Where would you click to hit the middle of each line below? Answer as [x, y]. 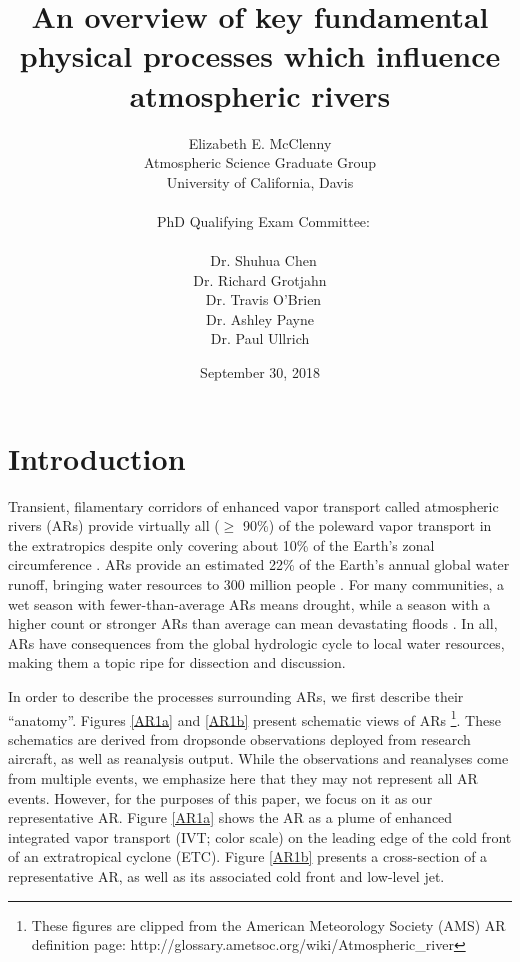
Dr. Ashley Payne [260, 318]
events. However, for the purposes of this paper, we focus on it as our [220, 797]
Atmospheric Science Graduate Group [260, 162]
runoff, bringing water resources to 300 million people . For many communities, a [256, 583]
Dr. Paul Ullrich [260, 338]
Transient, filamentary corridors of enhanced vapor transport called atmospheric [253, 505]
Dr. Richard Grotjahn [260, 279]
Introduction [97, 457]
